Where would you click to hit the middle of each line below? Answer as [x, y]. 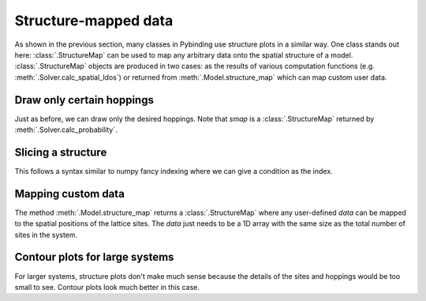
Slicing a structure [61, 152]
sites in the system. [46, 235]
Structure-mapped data [94, 21]
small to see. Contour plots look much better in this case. [107, 287]
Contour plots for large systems [94, 257]
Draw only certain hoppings [84, 100]
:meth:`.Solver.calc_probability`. [66, 130]
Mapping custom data [70, 194]
